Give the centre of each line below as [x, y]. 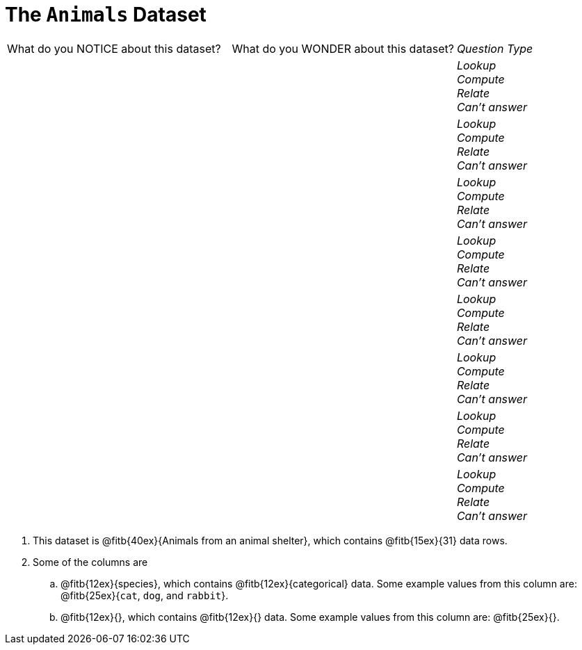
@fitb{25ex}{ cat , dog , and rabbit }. [145, 595]
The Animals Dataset [106, 15]
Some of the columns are [90, 562]
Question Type [495, 48]
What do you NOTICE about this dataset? [114, 48]
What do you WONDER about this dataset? [343, 48]
